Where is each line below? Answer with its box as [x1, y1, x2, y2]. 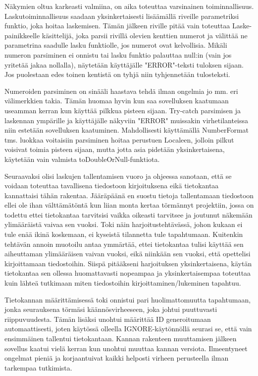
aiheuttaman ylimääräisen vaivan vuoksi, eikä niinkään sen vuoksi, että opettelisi [4, 248, 251, 259]
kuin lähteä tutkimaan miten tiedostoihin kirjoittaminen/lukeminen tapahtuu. [4, 278, 241, 288]
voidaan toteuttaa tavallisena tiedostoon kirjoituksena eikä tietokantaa [4, 180, 219, 191]
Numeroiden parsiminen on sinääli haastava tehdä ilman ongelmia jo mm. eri [4, 85, 238, 96]
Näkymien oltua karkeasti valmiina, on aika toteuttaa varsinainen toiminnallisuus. [4, 1, 254, 11]
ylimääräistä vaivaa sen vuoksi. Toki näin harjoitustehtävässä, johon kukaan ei [4, 219, 243, 229]
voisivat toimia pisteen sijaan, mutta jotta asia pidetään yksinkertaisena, [4, 144, 225, 154]
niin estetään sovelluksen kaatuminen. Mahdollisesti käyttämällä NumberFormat [4, 125, 249, 135]
